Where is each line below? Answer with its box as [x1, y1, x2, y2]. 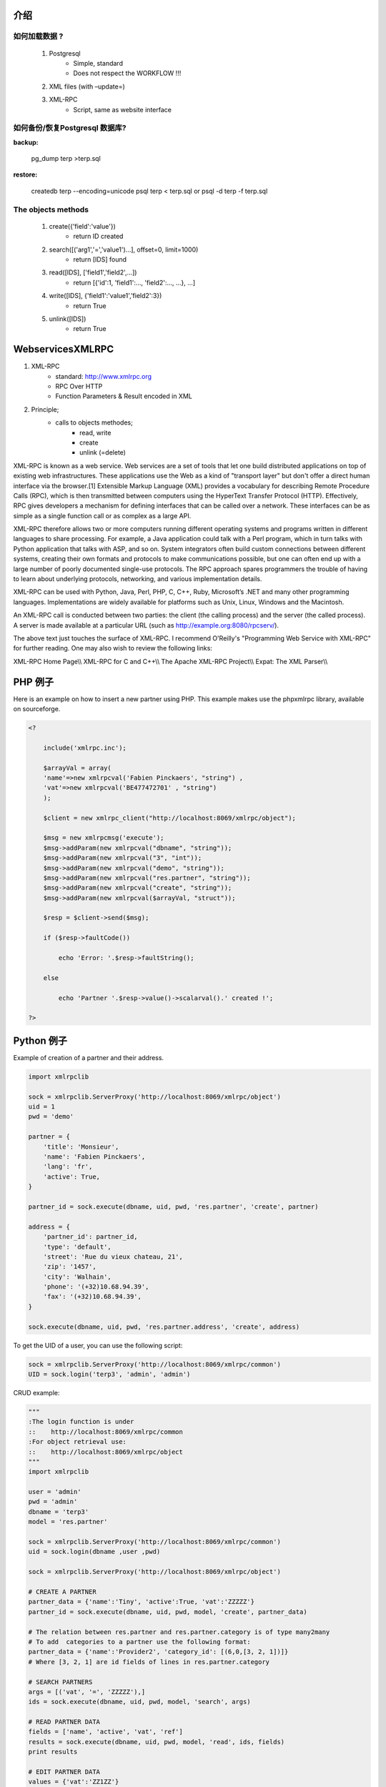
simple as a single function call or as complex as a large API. [13, 511, 192, 520]
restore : [13, 170, 38, 179]
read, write [79, 428, 112, 437]
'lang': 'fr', [43, 1162, 93, 1171]
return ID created [73, 232, 124, 241]
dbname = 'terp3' [28, 1508, 89, 1515]
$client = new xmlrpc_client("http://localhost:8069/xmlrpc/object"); [43, 813, 297, 822]
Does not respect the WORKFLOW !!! [73, 69, 182, 78]
